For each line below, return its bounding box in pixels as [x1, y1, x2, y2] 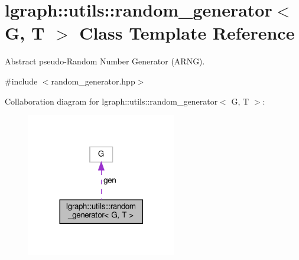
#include [5, 74, 38, 87]
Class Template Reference [79, 21, 295, 45]
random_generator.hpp [51, 74, 135, 87]
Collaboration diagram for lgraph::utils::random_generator [5, 95, 218, 107]
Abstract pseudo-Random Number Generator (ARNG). [5, 55, 205, 67]
